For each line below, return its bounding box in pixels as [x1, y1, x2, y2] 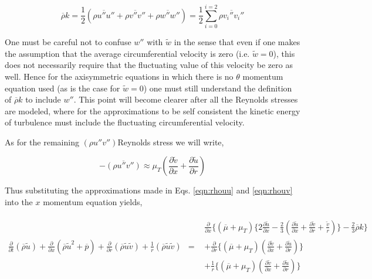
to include [25, 93, 61, 106]
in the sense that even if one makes [174, 36, 300, 48]
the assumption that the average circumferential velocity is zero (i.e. [5, 47, 250, 59]
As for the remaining [5, 135, 79, 148]
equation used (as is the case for [5, 81, 120, 94]
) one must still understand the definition [143, 81, 292, 94]
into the [5, 196, 33, 208]
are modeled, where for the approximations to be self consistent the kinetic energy [5, 104, 300, 117]
